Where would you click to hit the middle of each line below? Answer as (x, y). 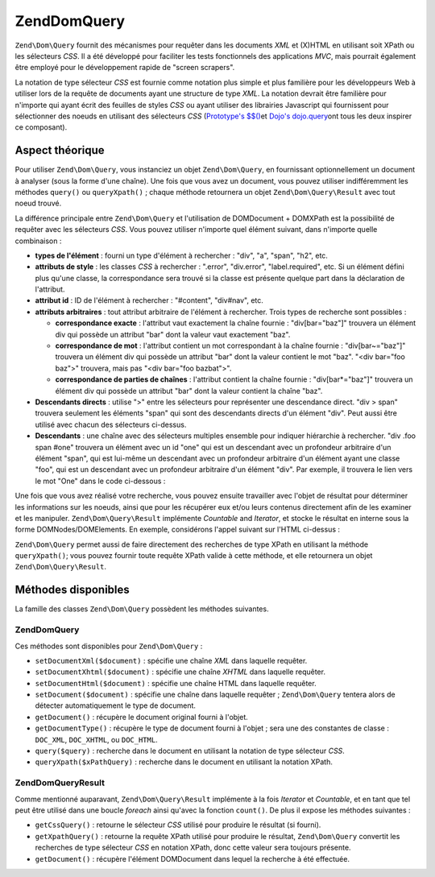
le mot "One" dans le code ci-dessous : (100, 481)
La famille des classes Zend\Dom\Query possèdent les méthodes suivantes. (142, 609)
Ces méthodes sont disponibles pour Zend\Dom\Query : (109, 646)
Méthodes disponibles (72, 590)
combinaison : (38, 241)
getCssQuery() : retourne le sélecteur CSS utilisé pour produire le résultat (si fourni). (178, 825)
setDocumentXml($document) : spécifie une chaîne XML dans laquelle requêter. (171, 660)
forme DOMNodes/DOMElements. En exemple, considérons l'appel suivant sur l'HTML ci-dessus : (178, 530)
